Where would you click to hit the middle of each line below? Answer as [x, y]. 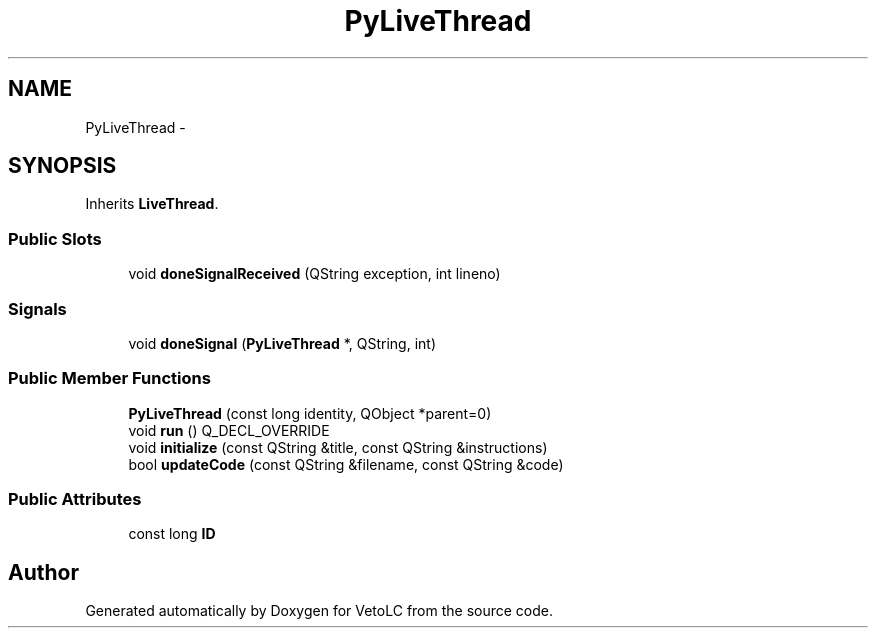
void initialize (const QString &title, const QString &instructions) [338, 447]
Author [43, 572]
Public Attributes [75, 499]
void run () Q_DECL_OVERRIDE [229, 430]
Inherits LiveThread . [152, 204]
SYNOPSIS [62, 166]
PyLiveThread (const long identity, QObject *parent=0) [310, 413]
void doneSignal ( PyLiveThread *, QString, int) [282, 343]
